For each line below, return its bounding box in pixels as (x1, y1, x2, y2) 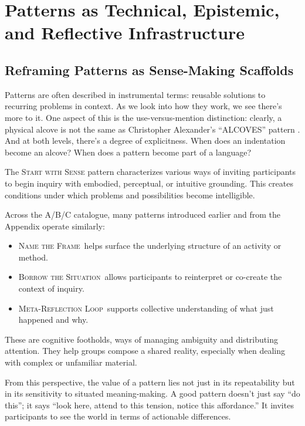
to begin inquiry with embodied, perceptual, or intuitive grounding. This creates (5, 177, 293, 189)
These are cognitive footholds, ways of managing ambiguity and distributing (5, 333, 278, 345)
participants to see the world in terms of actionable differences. (5, 410, 231, 422)
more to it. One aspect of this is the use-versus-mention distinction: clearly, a (5, 111, 282, 123)
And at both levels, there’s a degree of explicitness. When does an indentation (5, 134, 286, 147)
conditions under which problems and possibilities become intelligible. (5, 188, 255, 201)
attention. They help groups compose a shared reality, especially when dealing (5, 344, 285, 357)
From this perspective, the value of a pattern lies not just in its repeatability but (5, 376, 295, 388)
